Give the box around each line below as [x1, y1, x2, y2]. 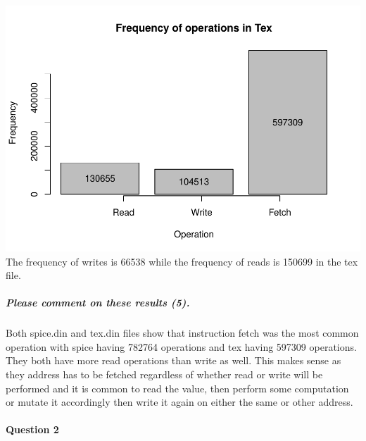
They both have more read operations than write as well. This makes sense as [6, 353, 341, 368]
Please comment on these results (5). [6, 295, 190, 310]
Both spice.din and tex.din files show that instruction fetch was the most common [6, 325, 359, 340]
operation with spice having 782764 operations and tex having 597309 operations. [6, 339, 357, 354]
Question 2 [6, 422, 59, 437]
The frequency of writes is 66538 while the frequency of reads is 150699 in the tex [6, 254, 358, 268]
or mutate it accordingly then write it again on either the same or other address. [6, 395, 353, 409]
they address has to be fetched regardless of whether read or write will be [6, 367, 323, 382]
